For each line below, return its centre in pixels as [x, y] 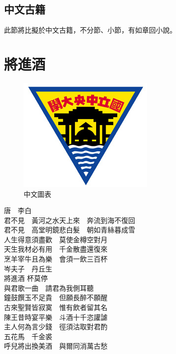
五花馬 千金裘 [28, 336]
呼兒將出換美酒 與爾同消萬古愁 [56, 346]
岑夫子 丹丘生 [28, 268]
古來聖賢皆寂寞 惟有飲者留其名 [56, 307]
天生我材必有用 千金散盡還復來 [56, 249]
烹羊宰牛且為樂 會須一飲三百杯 [56, 259]
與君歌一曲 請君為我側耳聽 [49, 288]
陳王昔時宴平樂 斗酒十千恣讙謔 [56, 317]
